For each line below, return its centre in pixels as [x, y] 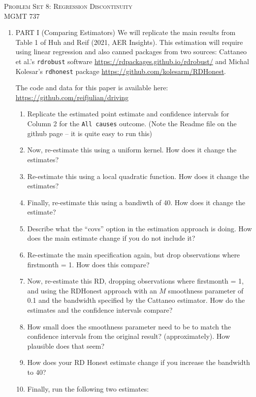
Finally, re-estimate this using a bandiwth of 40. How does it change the [136, 202]
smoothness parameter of [206, 290]
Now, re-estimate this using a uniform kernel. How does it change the [132, 150]
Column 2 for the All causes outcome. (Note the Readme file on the [132, 124]
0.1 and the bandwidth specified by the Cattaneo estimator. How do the [136, 300]
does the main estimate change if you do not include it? [111, 238]
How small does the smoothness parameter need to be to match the [129, 326]
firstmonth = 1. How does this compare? [88, 264]
